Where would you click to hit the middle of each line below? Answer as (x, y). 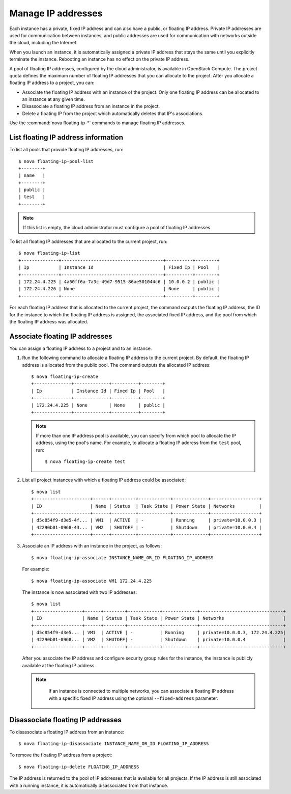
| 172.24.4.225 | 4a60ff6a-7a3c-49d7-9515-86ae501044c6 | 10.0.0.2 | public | (119, 282)
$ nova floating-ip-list (49, 253)
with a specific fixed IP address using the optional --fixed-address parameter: (134, 698)
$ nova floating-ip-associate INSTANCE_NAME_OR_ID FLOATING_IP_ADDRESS (122, 557)
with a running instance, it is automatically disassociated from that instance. (89, 785)
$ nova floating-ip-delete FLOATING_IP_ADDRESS (79, 767)
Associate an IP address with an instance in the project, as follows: (92, 546)
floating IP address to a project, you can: (52, 83)
